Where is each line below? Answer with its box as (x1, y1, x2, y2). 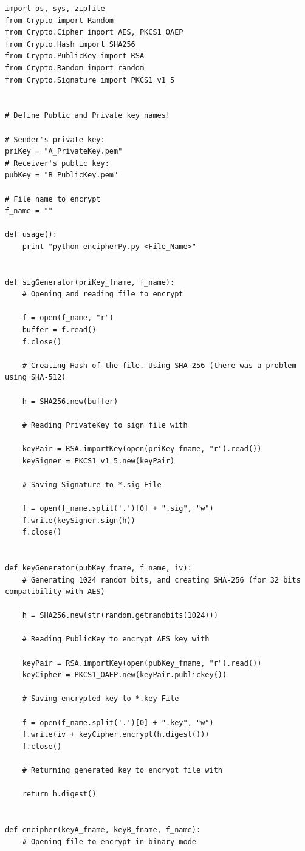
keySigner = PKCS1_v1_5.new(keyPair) (22, 456, 175, 465)
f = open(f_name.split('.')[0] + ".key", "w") (22, 718, 214, 727)
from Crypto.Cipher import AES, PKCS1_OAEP (5, 28, 183, 37)
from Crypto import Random (5, 16, 114, 25)
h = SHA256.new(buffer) (22, 397, 118, 406)
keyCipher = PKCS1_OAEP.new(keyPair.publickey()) (22, 671, 227, 680)
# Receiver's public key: (5, 159, 109, 168)
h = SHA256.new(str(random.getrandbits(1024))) (22, 611, 218, 620)
